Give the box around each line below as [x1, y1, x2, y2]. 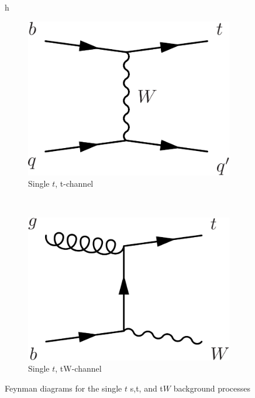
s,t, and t [130, 382, 163, 394]
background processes [173, 382, 251, 394]
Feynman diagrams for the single [5, 382, 122, 394]
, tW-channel [55, 362, 102, 375]
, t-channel [55, 177, 94, 190]
